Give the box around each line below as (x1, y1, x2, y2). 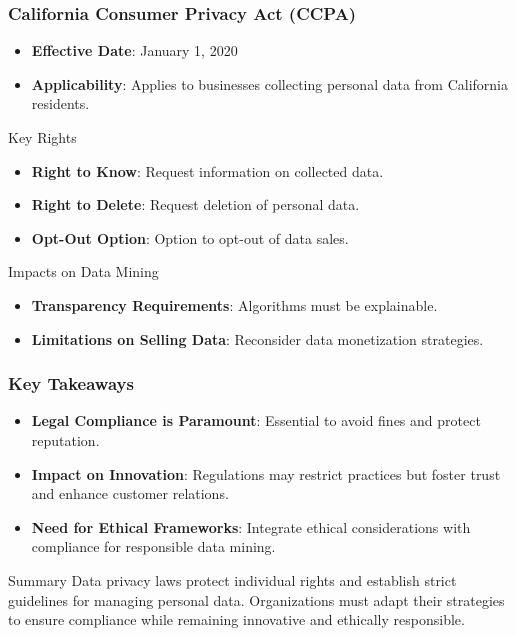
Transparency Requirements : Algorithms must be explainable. (31, 294, 438, 315)
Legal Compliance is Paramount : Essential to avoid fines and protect (31, 410, 481, 431)
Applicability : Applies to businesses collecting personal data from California (31, 73, 509, 94)
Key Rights (8, 127, 77, 147)
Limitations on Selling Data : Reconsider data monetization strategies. (31, 328, 484, 349)
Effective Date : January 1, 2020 (31, 40, 238, 61)
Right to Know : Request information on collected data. (31, 160, 384, 181)
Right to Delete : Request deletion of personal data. (31, 194, 360, 215)
